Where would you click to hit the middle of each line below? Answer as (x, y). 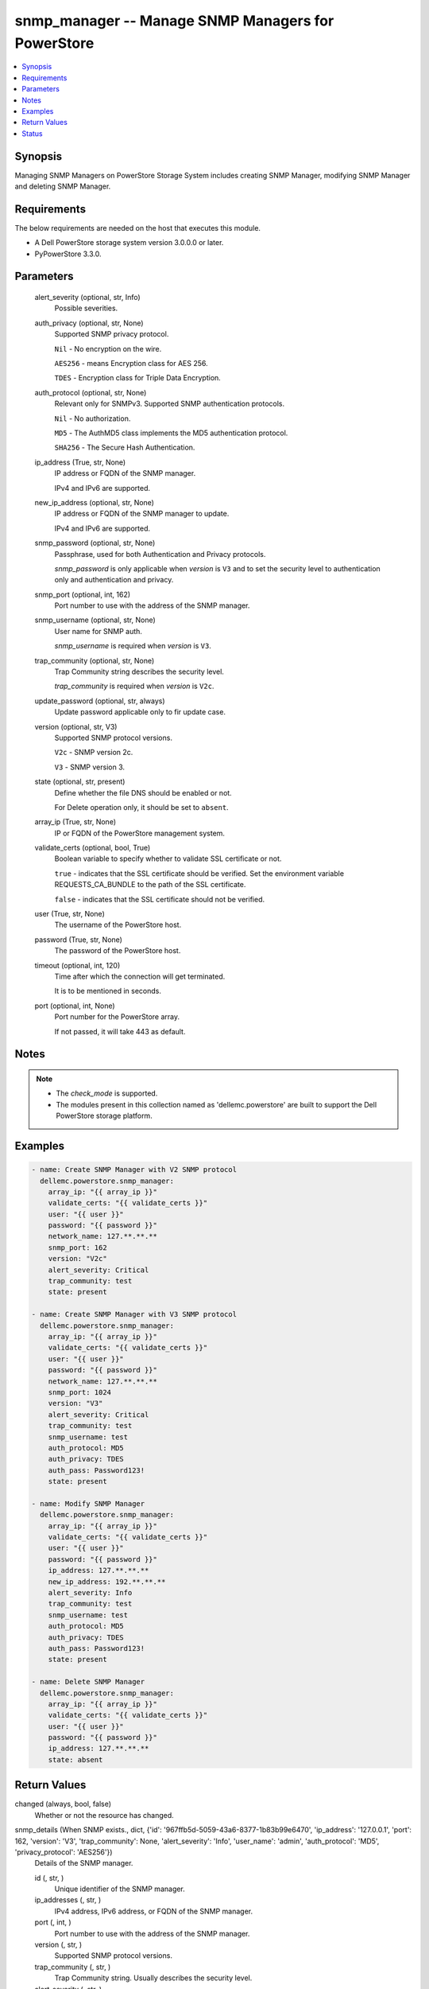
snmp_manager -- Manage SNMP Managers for (174, 21)
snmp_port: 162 (77, 1248)
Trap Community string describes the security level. (139, 671)
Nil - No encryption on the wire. (108, 348)
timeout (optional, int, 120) (77, 965)
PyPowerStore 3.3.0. (68, 254)
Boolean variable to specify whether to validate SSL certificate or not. (168, 858)
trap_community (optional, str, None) (95, 660)
